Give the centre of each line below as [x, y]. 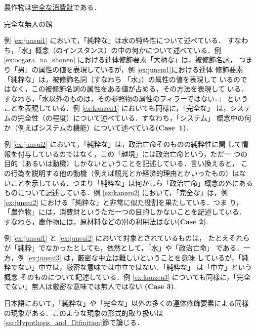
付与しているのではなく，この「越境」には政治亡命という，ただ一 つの [132, 153]
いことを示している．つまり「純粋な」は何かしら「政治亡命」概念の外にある [128, 183]
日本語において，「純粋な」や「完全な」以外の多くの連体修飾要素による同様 [127, 303]
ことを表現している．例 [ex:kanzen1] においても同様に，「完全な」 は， [117, 108]
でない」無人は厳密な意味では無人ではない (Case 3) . [90, 286]
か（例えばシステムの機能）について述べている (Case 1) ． [99, 127]
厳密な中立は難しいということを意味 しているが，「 [160, 257]
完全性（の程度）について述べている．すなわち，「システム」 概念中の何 [134, 117]
